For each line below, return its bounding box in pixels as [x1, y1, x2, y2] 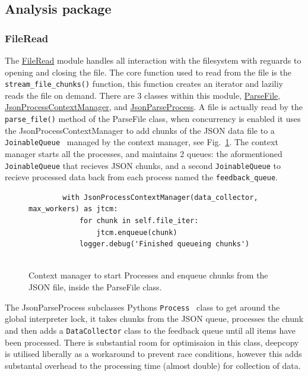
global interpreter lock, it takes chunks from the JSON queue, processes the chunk [5, 312, 304, 325]
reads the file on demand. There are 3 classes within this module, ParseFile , [5, 89, 281, 101]
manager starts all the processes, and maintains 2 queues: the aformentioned [5, 147, 282, 159]
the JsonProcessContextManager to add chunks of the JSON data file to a [5, 124, 275, 136]
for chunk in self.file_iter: [79, 217, 199, 225]
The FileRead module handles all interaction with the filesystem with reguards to [5, 54, 301, 66]
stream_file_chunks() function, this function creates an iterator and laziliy [5, 77, 283, 90]
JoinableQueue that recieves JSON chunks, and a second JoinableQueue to [5, 159, 281, 171]
